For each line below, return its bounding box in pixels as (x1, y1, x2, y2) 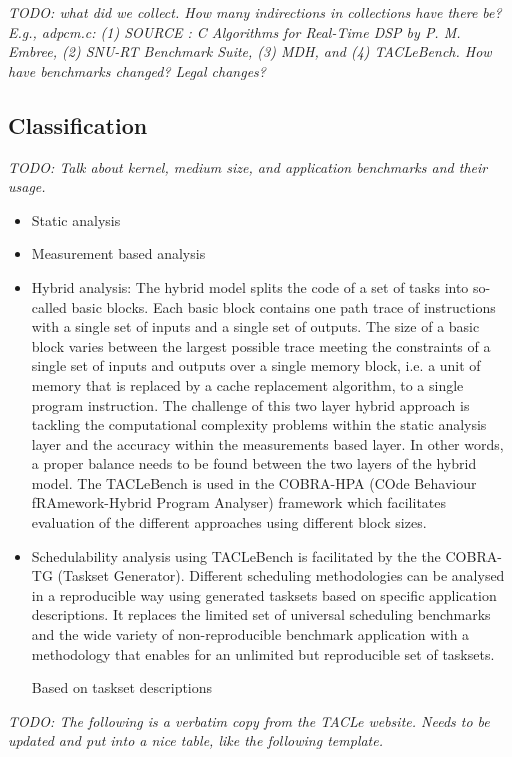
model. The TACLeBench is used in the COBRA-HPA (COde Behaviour (31, 472, 477, 493)
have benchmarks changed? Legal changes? (8, 60, 266, 81)
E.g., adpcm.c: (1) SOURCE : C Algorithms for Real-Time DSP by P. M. (8, 21, 461, 42)
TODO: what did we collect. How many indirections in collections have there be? (8, 2, 502, 22)
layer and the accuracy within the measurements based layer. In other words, (31, 433, 504, 454)
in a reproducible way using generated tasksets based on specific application (31, 584, 497, 605)
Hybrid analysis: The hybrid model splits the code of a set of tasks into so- (31, 276, 491, 297)
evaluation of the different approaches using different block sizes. (31, 512, 427, 533)
